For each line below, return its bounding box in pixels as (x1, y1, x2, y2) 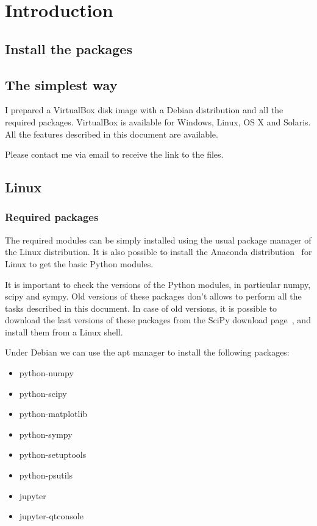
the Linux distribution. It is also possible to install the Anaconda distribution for (5, 245, 312, 258)
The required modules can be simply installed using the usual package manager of (5, 233, 312, 246)
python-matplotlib (19, 407, 88, 420)
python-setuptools (19, 448, 87, 461)
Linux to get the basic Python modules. (5, 257, 154, 270)
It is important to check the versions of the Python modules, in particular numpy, (5, 278, 311, 290)
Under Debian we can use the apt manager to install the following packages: (5, 346, 290, 359)
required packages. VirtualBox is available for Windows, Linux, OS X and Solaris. (5, 115, 311, 128)
